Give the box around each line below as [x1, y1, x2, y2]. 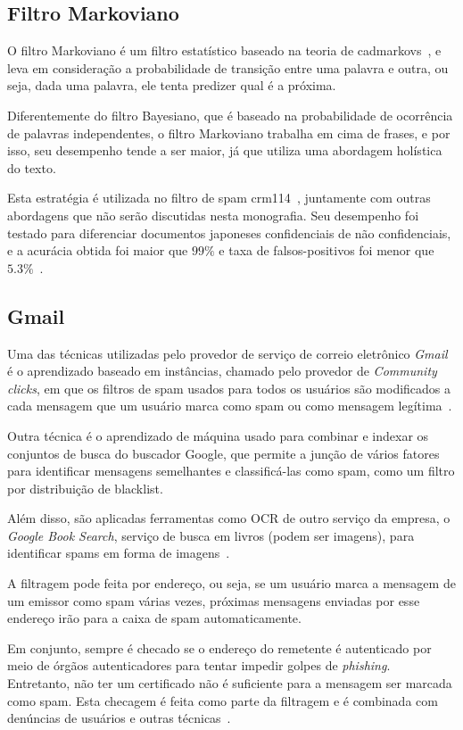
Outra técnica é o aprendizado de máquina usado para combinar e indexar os [7, 426, 429, 444]
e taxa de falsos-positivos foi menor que [219, 241, 434, 260]
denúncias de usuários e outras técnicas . [7, 709, 231, 727]
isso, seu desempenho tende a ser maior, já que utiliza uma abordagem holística [7, 141, 442, 160]
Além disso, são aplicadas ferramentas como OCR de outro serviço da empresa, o [7, 509, 451, 527]
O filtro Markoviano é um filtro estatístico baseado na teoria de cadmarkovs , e [7, 41, 442, 60]
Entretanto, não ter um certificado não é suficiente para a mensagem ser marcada [7, 674, 452, 693]
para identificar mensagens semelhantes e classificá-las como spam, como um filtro [7, 461, 455, 480]
